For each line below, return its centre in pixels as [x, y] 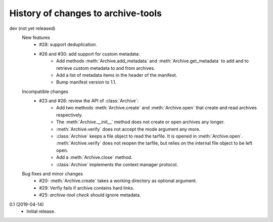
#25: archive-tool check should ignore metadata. [90, 195]
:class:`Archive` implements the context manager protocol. [117, 164]
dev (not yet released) [32, 28]
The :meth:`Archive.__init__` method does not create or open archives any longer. [141, 122]
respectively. [70, 115]
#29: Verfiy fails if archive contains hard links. [87, 188]
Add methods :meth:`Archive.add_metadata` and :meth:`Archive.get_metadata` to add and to [152, 61]
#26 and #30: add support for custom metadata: [89, 54]
